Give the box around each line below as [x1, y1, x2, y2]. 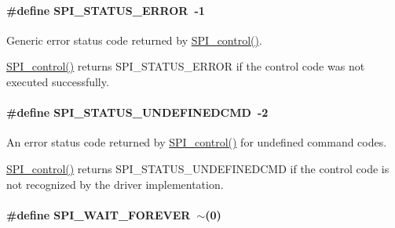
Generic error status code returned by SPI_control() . [6, 31, 262, 48]
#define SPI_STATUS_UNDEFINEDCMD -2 [6, 104, 269, 121]
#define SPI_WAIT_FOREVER [6, 206, 191, 223]
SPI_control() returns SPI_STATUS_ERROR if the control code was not [6, 58, 365, 74]
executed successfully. [6, 73, 109, 89]
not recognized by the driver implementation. [6, 176, 224, 192]
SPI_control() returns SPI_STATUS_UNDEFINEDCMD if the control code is [6, 160, 390, 176]
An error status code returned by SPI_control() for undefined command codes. [6, 134, 387, 150]
